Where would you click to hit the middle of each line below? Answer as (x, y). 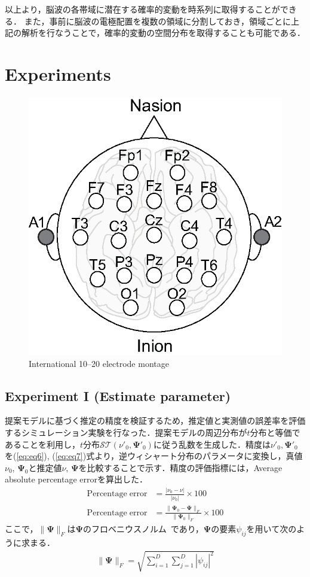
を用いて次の (271, 529)
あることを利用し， (42, 444)
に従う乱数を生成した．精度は (212, 444)
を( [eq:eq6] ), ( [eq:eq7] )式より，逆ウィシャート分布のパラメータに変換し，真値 (154, 456)
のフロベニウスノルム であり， (143, 529)
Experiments (58, 73)
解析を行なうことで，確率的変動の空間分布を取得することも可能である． (163, 33)
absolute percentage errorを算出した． (76, 479)
